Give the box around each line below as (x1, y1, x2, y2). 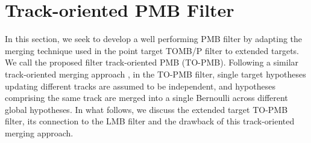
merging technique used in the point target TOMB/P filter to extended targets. (5, 44, 299, 56)
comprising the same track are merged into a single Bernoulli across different (5, 91, 288, 104)
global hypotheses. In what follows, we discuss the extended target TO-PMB (5, 103, 288, 115)
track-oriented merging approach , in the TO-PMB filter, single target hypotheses (5, 67, 306, 80)
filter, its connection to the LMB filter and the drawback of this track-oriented (5, 115, 295, 127)
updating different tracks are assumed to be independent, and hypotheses (5, 79, 275, 92)
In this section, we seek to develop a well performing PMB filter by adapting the (5, 32, 303, 45)
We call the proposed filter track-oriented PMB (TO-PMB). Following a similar (5, 56, 299, 68)
